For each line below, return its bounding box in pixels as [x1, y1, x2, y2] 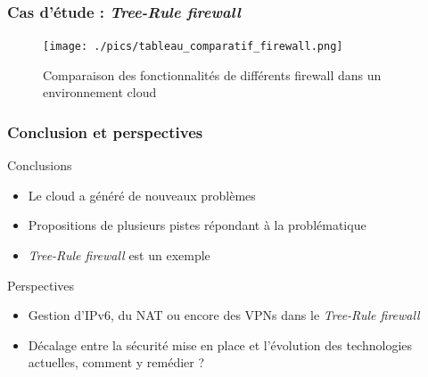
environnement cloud [43, 83, 157, 102]
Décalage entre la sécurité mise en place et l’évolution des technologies [28, 335, 413, 354]
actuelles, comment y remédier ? [28, 353, 205, 372]
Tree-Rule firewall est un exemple [28, 246, 210, 265]
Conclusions [7, 156, 72, 175]
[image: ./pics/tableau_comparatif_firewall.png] [43, 40, 343, 53]
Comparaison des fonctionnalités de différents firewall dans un [43, 65, 382, 84]
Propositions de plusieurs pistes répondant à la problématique [28, 216, 366, 234]
